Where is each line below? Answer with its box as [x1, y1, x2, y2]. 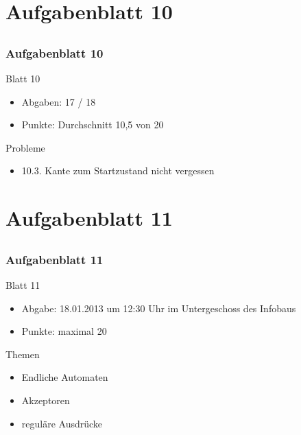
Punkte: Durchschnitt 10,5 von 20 [21, 117, 164, 132]
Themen [5, 346, 40, 361]
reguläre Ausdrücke [21, 416, 103, 430]
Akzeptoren [21, 393, 70, 408]
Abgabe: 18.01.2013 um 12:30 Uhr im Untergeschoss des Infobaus [21, 301, 296, 315]
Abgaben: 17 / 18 [21, 94, 96, 108]
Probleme [5, 140, 45, 154]
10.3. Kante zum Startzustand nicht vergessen [21, 163, 215, 178]
